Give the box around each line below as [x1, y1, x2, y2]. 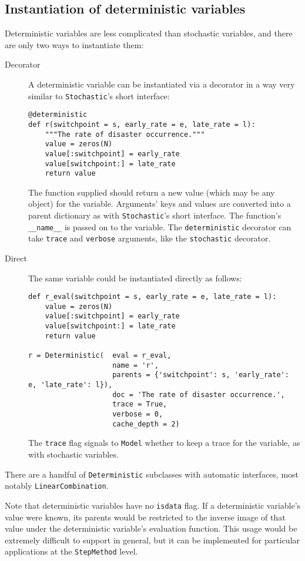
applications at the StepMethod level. [5, 545, 138, 557]
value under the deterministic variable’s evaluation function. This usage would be [5, 522, 297, 535]
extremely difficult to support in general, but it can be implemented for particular [5, 533, 300, 546]
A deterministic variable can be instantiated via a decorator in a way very [28, 78, 295, 90]
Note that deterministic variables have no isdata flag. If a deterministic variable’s [5, 499, 301, 511]
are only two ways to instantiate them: [5, 38, 144, 51]
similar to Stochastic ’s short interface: [28, 89, 170, 102]
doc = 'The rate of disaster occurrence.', [112, 390, 285, 399]
